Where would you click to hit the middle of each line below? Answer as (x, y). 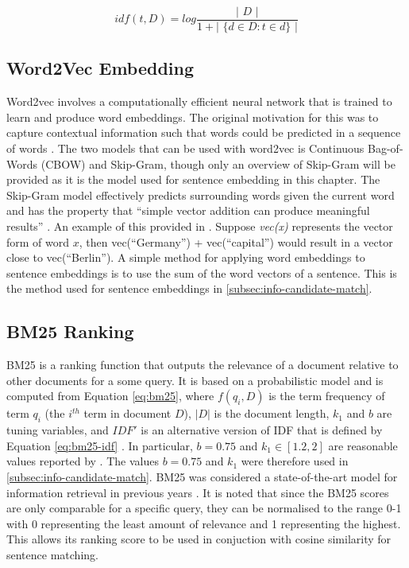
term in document (127, 413)
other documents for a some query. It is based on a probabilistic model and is (195, 380)
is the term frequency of (327, 396)
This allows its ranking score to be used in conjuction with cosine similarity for (199, 539)
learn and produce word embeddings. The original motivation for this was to (193, 117)
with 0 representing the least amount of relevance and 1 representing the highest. (204, 523)
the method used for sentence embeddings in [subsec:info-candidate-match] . (189, 288)
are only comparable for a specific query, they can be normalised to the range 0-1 (204, 508)
